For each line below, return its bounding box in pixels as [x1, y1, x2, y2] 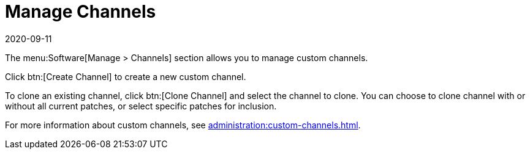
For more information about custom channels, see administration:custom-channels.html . [5, 119, 361, 130]
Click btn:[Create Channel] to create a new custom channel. [5, 71, 246, 82]
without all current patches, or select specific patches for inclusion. [5, 100, 277, 111]
